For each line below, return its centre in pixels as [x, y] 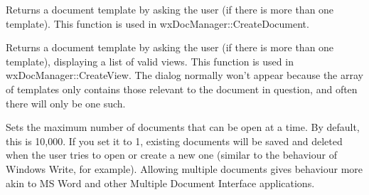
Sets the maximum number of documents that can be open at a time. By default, [183, 127]
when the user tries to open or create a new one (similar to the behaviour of [171, 155]
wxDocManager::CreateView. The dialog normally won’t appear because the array [184, 75]
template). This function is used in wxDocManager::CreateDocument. [157, 23]
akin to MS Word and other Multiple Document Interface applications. [160, 183]
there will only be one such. [66, 103]
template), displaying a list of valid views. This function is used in [150, 61]
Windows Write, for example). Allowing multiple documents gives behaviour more [184, 168]
